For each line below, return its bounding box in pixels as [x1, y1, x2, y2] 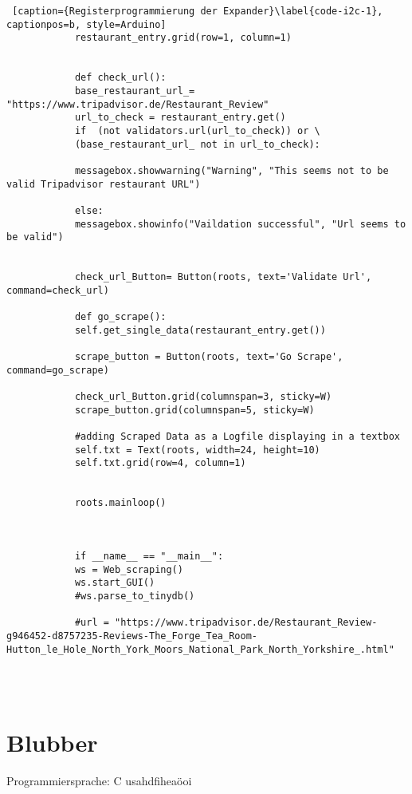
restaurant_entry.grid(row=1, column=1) [74, 32, 292, 44]
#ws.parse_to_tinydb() [74, 590, 195, 602]
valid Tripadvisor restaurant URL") [6, 178, 201, 190]
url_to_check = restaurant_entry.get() [74, 112, 286, 124]
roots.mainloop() [74, 497, 167, 509]
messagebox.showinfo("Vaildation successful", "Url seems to [74, 218, 406, 230]
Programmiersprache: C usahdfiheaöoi [6, 772, 192, 789]
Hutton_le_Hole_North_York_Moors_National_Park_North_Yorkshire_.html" [6, 643, 394, 655]
